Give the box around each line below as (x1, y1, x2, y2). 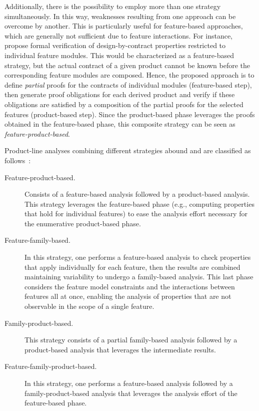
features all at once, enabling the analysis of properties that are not (24, 291, 231, 301)
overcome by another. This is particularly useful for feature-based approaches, (4, 21, 243, 31)
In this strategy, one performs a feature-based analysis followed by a (24, 378, 233, 388)
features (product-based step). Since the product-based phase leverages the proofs (4, 109, 255, 119)
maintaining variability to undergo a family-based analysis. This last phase (24, 271, 253, 282)
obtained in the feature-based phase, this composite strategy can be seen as (4, 119, 235, 129)
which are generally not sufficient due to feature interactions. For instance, (4, 30, 233, 41)
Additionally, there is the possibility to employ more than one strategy (4, 1, 221, 11)
